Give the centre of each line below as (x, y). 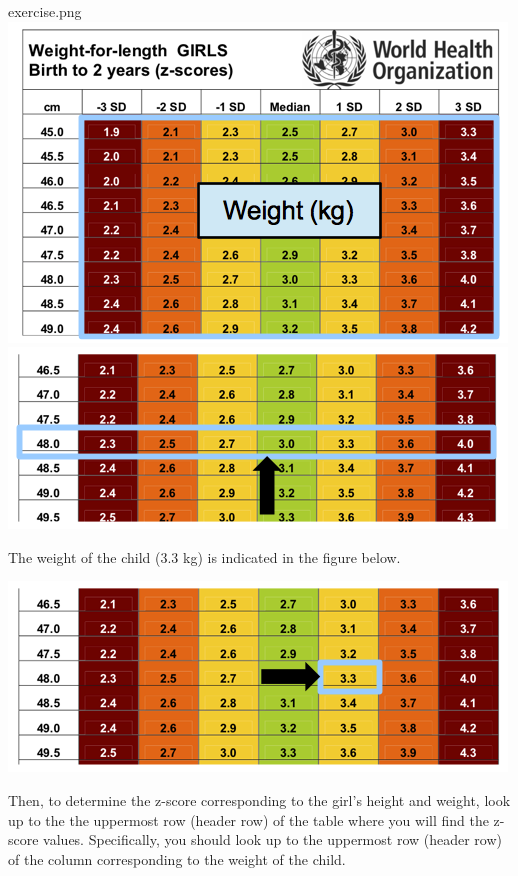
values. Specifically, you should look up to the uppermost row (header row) (273, 839)
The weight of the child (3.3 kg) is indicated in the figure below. (204, 556)
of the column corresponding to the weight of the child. (177, 858)
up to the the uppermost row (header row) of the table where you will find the (248, 819)
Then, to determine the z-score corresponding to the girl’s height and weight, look (259, 799)
